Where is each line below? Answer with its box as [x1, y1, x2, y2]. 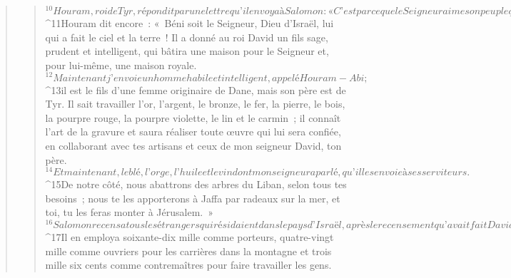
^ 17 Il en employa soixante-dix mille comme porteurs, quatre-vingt [45, 230, 334, 244]
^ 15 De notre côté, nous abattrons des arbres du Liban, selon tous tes [45, 177, 347, 192]
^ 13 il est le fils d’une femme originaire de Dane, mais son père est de [45, 82, 346, 97]
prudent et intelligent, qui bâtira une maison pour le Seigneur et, [45, 43, 329, 58]
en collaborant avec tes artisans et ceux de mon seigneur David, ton [45, 138, 342, 153]
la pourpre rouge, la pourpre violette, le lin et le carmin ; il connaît [45, 110, 341, 125]
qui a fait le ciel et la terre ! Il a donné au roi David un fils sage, [45, 29, 328, 44]
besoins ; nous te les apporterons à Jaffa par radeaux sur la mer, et [45, 190, 340, 205]
